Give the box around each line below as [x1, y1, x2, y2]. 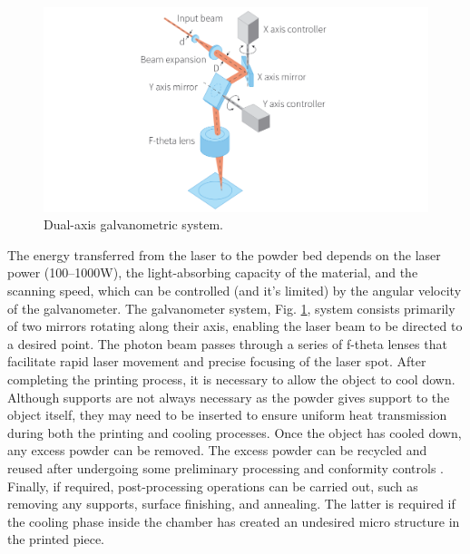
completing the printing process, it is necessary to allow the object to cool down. [7, 370, 455, 388]
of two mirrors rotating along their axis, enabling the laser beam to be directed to [7, 316, 463, 335]
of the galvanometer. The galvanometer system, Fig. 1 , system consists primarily [7, 298, 455, 317]
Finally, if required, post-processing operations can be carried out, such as [7, 476, 418, 495]
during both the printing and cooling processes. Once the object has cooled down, [7, 423, 462, 442]
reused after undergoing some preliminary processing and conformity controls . [7, 458, 445, 477]
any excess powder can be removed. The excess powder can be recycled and [7, 441, 427, 460]
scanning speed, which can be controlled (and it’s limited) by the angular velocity [7, 281, 462, 300]
